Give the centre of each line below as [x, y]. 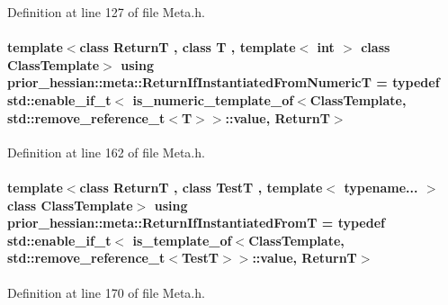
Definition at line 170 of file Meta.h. [106, 292]
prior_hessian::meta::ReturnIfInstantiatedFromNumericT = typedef [224, 82]
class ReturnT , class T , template [188, 47]
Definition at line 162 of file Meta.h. [106, 152]
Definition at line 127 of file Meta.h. [106, 12]
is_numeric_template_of [213, 99]
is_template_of [182, 240]
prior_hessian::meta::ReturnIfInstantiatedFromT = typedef [196, 223]
